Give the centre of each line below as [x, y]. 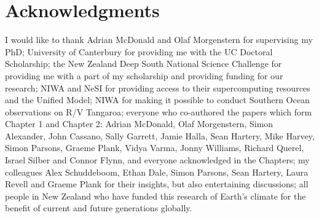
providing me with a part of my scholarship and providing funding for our [144, 75]
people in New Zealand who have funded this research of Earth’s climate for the [156, 196]
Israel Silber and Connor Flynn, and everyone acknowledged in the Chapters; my [157, 160]
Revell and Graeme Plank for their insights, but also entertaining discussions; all [157, 184]
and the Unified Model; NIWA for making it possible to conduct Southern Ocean [157, 100]
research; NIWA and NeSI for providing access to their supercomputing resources [158, 88]
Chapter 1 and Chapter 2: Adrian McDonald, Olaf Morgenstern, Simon [139, 124]
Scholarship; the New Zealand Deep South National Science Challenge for [144, 64]
